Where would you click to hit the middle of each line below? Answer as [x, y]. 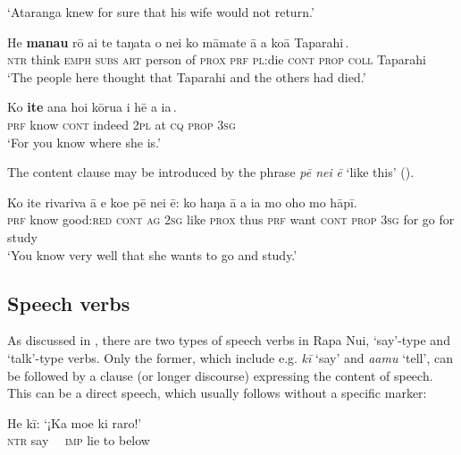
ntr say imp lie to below [79, 440]
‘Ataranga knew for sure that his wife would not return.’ [161, 12]
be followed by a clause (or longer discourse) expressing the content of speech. [220, 375]
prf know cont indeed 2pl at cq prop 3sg [122, 124]
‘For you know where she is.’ [84, 142]
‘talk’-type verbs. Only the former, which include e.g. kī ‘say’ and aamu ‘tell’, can [230, 357]
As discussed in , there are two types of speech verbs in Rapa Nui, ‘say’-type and [229, 340]
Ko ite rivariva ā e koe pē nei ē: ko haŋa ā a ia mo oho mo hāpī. [182, 202]
